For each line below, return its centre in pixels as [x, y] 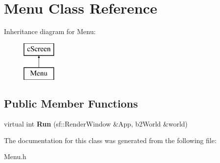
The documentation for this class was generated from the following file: [110, 140]
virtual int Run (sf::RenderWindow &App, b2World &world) [96, 124]
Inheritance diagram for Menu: [50, 31]
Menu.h [15, 156]
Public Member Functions [71, 103]
